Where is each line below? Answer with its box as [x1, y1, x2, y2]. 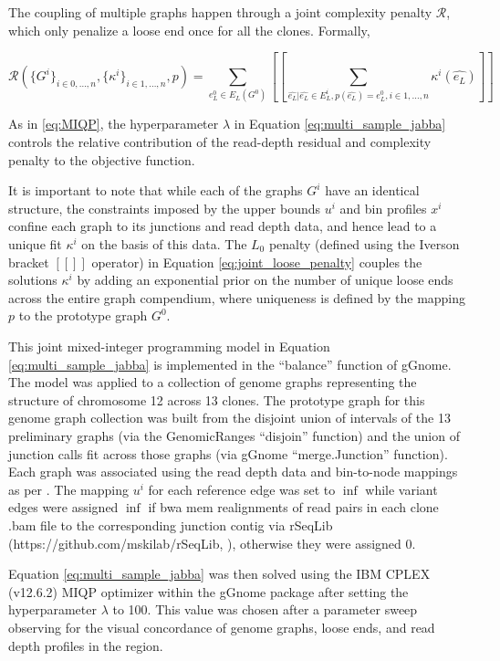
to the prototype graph [18, 306, 148, 325]
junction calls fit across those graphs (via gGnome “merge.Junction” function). [8, 444, 448, 463]
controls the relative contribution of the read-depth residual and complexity [8, 132, 432, 152]
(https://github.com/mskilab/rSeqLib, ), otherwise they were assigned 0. [8, 533, 416, 552]
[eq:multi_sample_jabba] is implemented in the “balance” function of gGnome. [8, 354, 452, 373]
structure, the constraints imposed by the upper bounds [8, 198, 321, 217]
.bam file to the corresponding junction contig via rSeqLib [8, 515, 333, 534]
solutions [8, 270, 57, 289]
